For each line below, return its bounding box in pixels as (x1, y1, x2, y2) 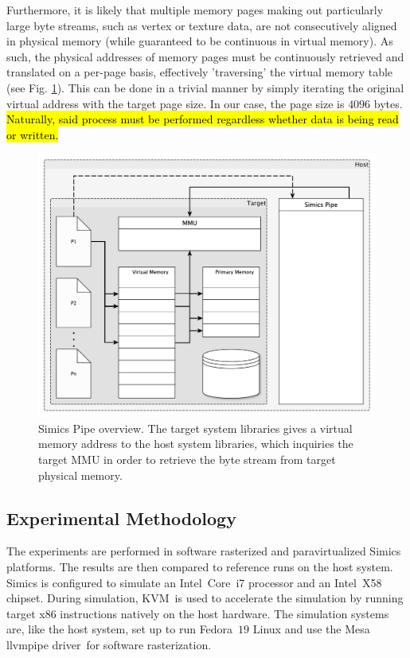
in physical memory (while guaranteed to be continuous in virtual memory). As (6, 33, 393, 49)
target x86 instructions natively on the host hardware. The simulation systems (6, 605, 389, 621)
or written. (6, 126, 59, 142)
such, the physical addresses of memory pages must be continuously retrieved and (6, 48, 404, 64)
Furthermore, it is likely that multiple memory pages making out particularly (6, 2, 384, 18)
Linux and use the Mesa (252, 621, 370, 637)
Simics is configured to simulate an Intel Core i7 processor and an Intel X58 (6, 574, 382, 590)
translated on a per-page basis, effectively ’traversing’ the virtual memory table (6, 64, 393, 80)
